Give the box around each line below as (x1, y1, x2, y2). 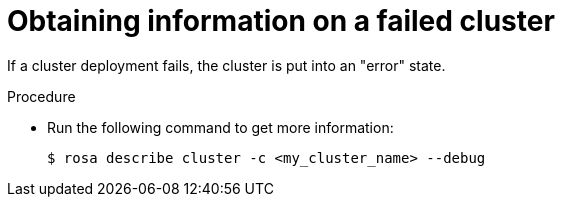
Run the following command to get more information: (47, 118, 394, 136)
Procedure (7, 87, 76, 105)
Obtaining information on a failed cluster (7, 4, 555, 38)
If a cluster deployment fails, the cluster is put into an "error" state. (7, 56, 446, 74)
